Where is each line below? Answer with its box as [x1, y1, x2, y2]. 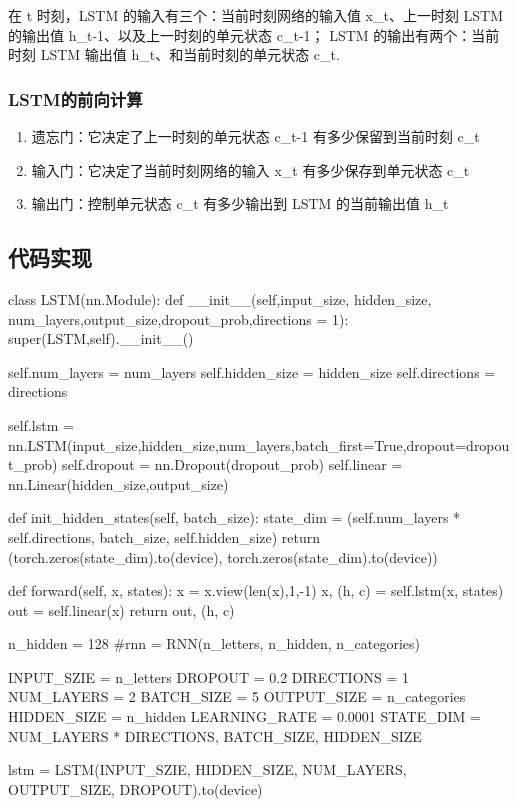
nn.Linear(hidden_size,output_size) [8, 473, 229, 494]
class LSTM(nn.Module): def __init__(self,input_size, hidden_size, [8, 288, 432, 309]
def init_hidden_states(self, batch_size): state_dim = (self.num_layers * [8, 507, 461, 528]
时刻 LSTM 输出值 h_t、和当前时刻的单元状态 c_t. [8, 44, 340, 65]
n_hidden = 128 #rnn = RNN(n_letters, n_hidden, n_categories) [8, 633, 420, 654]
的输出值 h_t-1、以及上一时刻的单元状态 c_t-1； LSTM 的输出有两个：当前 [8, 24, 500, 45]
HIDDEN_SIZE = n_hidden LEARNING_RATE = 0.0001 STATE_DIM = [8, 706, 481, 727]
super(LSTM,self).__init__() [8, 328, 194, 349]
